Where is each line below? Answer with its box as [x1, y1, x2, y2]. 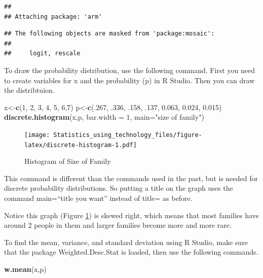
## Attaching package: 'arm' [4, 13, 102, 20]
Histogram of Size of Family [24, 156, 111, 166]
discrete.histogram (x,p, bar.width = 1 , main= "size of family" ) [4, 112, 204, 122]
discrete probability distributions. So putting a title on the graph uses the [4, 183, 233, 193]
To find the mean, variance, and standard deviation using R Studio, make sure [4, 236, 248, 247]
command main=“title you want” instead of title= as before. [4, 193, 193, 203]
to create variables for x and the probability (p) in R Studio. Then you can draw [4, 75, 255, 85]
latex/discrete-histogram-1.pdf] [24, 141, 137, 149]
